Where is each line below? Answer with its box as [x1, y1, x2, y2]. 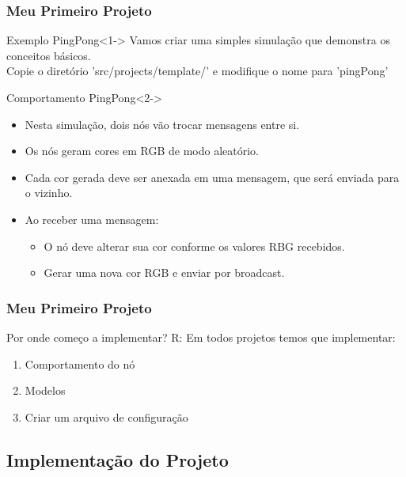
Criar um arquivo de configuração [25, 408, 188, 425]
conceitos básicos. [6, 47, 91, 63]
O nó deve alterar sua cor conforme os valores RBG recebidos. [44, 237, 345, 254]
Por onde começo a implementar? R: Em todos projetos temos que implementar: [6, 328, 396, 345]
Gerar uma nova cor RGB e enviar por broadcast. [44, 264, 285, 281]
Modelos [25, 382, 66, 399]
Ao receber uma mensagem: [25, 210, 159, 227]
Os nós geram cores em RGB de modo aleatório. [25, 142, 259, 159]
